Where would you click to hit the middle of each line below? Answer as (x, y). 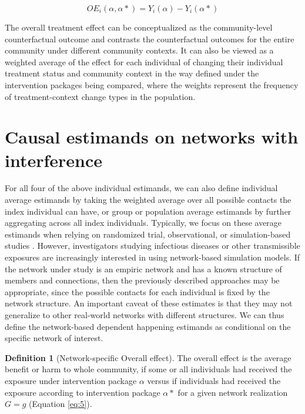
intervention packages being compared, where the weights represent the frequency (152, 84)
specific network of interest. (54, 338)
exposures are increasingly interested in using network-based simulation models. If (152, 257)
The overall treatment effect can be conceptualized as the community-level (139, 27)
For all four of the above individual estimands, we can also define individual (141, 188)
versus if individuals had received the (214, 380)
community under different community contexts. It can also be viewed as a (139, 50)
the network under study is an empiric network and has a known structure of (143, 268)
